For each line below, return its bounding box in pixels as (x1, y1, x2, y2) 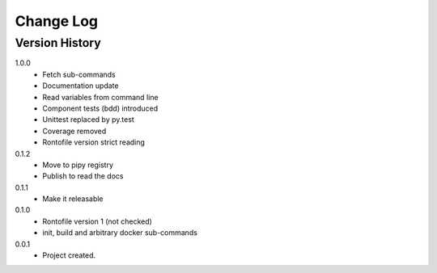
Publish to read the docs (42, 171, 124, 181)
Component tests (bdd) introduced (42, 103, 158, 113)
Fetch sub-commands (42, 69, 117, 79)
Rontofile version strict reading (42, 137, 146, 147)
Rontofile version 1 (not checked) (42, 216, 153, 226)
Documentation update (42, 81, 119, 90)
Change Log (15, 12, 99, 30)
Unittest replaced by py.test (42, 115, 135, 124)
